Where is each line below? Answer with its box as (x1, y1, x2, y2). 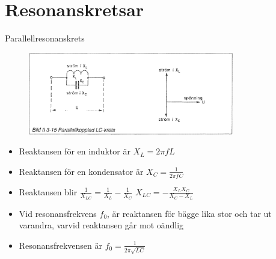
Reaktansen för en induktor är (19, 145, 130, 157)
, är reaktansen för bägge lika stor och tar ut (107, 207, 272, 219)
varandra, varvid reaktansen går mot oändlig (19, 219, 184, 231)
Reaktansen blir (19, 185, 78, 198)
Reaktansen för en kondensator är (19, 165, 144, 177)
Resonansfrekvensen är (19, 239, 102, 251)
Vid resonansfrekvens (19, 207, 97, 219)
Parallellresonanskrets (5, 32, 85, 44)
